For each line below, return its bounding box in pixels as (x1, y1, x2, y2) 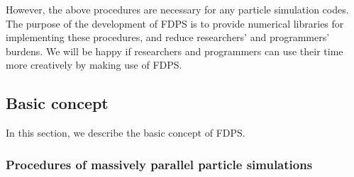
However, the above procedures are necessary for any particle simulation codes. (6, 2, 349, 16)
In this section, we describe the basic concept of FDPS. (6, 125, 245, 140)
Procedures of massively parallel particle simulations (6, 155, 313, 173)
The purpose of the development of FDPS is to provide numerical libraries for (6, 16, 344, 30)
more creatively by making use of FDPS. (6, 57, 182, 72)
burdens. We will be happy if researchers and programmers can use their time (6, 43, 343, 58)
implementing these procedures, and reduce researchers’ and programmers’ (6, 30, 330, 45)
